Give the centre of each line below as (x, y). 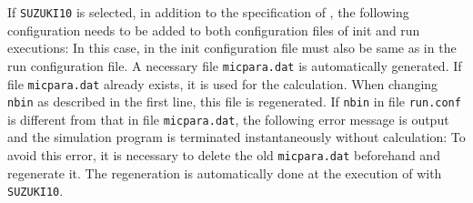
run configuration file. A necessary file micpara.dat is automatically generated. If (235, 65)
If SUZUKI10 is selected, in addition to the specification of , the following (208, 12)
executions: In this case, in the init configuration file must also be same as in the (232, 48)
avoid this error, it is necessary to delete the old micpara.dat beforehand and (224, 155)
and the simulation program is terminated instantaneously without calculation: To (236, 137)
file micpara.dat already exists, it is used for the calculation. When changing (223, 83)
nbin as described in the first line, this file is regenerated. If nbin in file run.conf (234, 101)
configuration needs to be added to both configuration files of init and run (214, 30)
